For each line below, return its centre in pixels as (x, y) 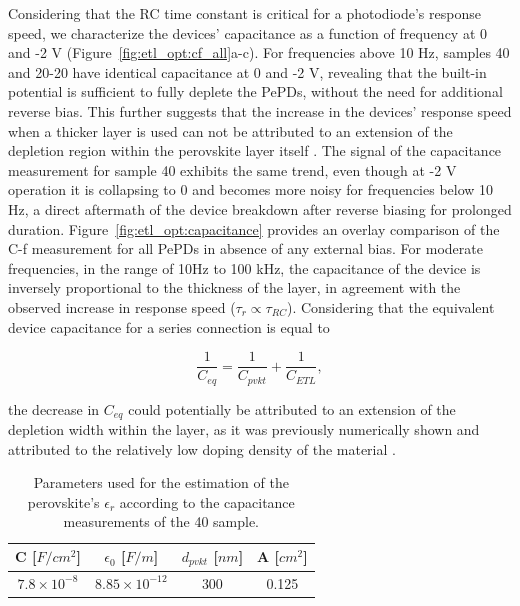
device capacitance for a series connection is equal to (169, 326)
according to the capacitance (207, 501)
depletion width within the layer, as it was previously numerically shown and (244, 429)
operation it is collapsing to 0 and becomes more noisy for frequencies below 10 (251, 189)
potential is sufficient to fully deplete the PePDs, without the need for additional (255, 91)
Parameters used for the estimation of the (161, 482)
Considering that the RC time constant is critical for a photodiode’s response (244, 13)
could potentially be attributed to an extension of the (292, 408)
